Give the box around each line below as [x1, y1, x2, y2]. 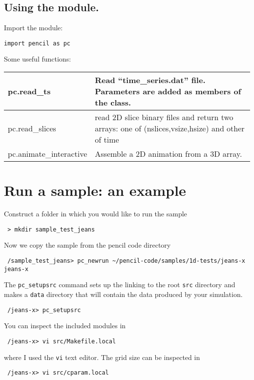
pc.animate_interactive [8, 148, 87, 160]
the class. [95, 97, 131, 108]
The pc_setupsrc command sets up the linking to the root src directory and [4, 279, 235, 290]
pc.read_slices [8, 123, 56, 134]
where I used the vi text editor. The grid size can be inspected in [4, 352, 200, 362]
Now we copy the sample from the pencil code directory [4, 240, 171, 250]
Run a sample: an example [4, 180, 186, 200]
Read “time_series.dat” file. [95, 74, 206, 86]
